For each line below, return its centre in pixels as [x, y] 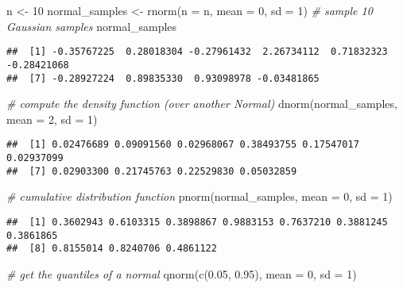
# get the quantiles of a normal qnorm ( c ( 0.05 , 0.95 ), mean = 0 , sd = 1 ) [182, 273]
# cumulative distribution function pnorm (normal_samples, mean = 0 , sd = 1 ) [200, 196]
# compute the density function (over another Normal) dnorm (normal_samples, [202, 104]
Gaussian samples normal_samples [92, 26]
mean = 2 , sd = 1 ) [52, 119]
